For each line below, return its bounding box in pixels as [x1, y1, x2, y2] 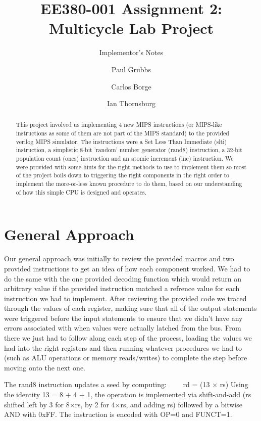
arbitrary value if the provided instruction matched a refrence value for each [4, 283, 240, 294]
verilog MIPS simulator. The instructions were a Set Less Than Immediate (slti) [16, 137, 227, 146]
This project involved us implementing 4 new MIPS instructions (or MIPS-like [16, 120, 222, 129]
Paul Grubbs [112, 64, 151, 74]
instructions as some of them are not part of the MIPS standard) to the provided [16, 129, 229, 137]
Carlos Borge [111, 81, 151, 91]
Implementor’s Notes [99, 47, 164, 58]
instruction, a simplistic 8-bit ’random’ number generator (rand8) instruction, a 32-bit [16, 146, 242, 154]
